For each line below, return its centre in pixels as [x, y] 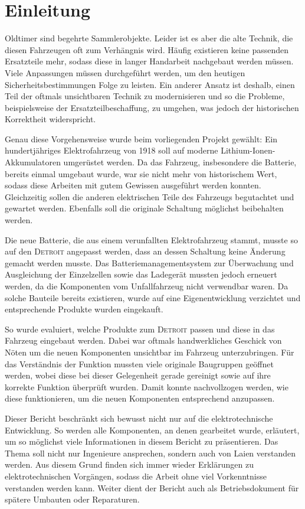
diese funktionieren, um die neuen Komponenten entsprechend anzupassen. [140, 398]
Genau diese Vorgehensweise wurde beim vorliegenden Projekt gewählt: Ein [141, 138]
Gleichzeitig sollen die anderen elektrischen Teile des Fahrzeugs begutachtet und [150, 196]
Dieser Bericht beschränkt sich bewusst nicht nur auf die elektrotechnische [139, 418]
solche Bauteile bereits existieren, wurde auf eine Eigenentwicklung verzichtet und [153, 297]
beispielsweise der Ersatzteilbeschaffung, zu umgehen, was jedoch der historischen [152, 107]
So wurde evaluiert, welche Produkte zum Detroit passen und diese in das [140, 329]
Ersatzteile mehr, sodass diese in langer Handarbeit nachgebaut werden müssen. [149, 61]
